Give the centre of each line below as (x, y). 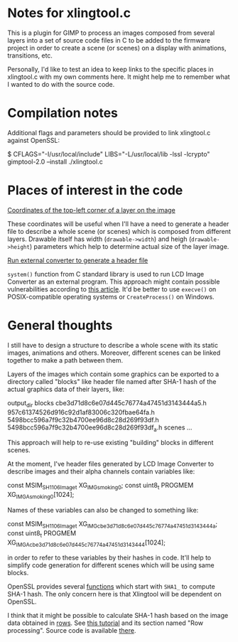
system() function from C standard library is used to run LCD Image (106, 274)
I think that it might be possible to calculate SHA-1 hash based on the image (118, 616)
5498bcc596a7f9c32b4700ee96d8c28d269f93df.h (83, 419)
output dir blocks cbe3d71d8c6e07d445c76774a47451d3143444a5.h (107, 403)
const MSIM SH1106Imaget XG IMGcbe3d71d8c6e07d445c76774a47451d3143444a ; (113, 524)
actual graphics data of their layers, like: (66, 389)
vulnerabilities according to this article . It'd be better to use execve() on (112, 289)
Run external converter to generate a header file (78, 260)
